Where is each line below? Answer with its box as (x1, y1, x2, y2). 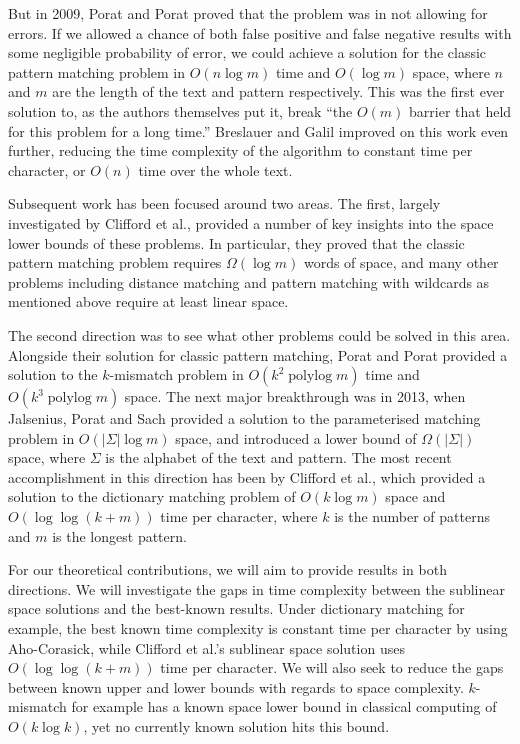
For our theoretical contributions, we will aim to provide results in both (8, 559, 447, 580)
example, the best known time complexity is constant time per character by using (8, 618, 508, 639)
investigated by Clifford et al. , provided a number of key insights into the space (8, 212, 494, 233)
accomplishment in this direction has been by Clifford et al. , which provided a (8, 466, 486, 487)
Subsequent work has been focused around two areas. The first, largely (8, 193, 441, 214)
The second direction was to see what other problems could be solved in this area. (8, 324, 511, 345)
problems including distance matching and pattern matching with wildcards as (8, 271, 490, 292)
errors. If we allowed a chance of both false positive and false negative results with (8, 22, 512, 43)
